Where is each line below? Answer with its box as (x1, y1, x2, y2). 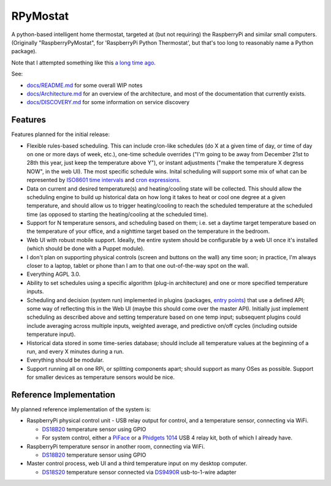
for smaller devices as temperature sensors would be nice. (26, 374, 175, 381)
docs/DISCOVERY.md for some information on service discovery (26, 99, 190, 106)
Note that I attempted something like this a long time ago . (11, 59, 156, 66)
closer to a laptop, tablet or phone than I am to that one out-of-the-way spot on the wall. (26, 262, 249, 270)
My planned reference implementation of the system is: (11, 406, 151, 413)
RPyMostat (11, 9, 69, 23)
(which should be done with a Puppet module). (26, 245, 145, 252)
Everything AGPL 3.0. (26, 270, 81, 278)
